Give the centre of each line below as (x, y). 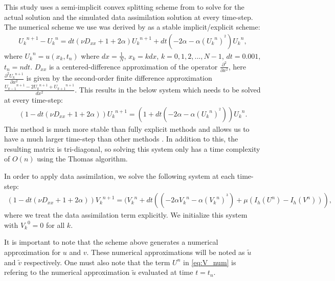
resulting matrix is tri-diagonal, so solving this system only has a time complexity (132, 148)
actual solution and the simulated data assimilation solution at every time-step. (129, 17)
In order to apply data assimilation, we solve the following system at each (120, 176)
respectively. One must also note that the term (97, 262)
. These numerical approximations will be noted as (166, 252)
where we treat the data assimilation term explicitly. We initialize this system (126, 215)
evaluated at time (166, 272)
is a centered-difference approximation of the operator (133, 66)
